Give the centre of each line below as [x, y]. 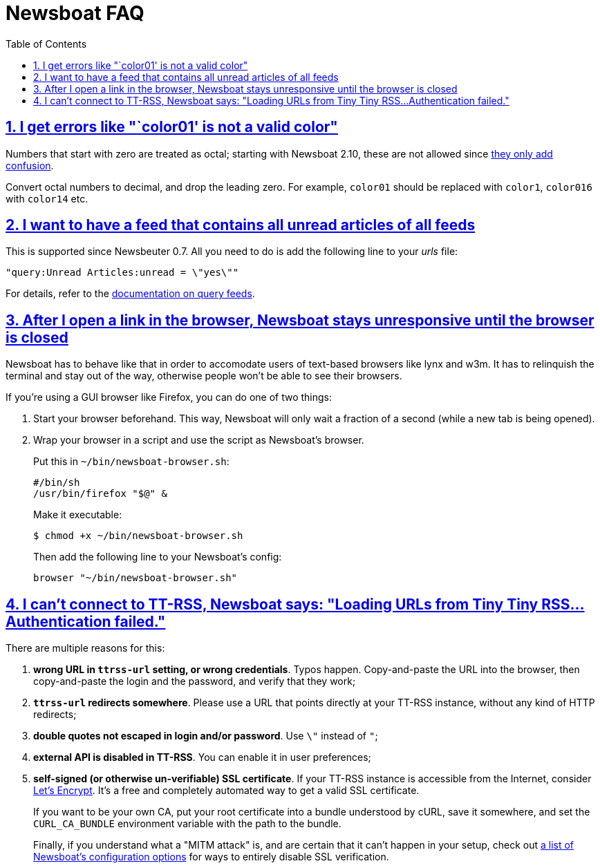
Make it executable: [78, 515]
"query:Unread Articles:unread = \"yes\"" [122, 273]
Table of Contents [46, 44]
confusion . [30, 165]
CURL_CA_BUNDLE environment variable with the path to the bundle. [187, 824]
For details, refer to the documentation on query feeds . [130, 294]
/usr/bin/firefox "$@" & [100, 494]
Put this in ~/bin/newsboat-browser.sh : [131, 462]
